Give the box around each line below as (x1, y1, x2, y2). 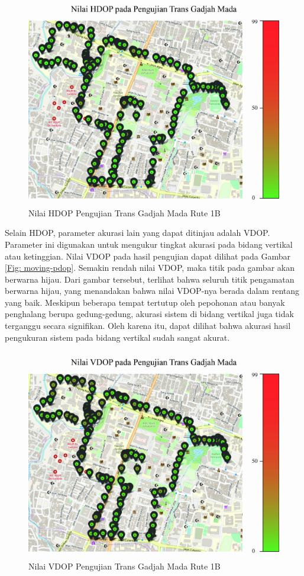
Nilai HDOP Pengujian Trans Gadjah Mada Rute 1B (28, 206, 221, 219)
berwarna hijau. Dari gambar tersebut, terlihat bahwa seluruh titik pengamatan (5, 273, 295, 285)
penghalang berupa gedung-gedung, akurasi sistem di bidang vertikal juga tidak (5, 308, 294, 320)
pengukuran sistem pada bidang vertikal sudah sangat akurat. (5, 331, 230, 343)
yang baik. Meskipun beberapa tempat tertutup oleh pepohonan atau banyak (5, 296, 285, 308)
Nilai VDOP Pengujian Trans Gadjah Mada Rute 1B (28, 560, 221, 572)
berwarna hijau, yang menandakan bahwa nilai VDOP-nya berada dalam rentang (5, 284, 300, 297)
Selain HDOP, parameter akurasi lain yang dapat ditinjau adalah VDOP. (5, 226, 270, 239)
